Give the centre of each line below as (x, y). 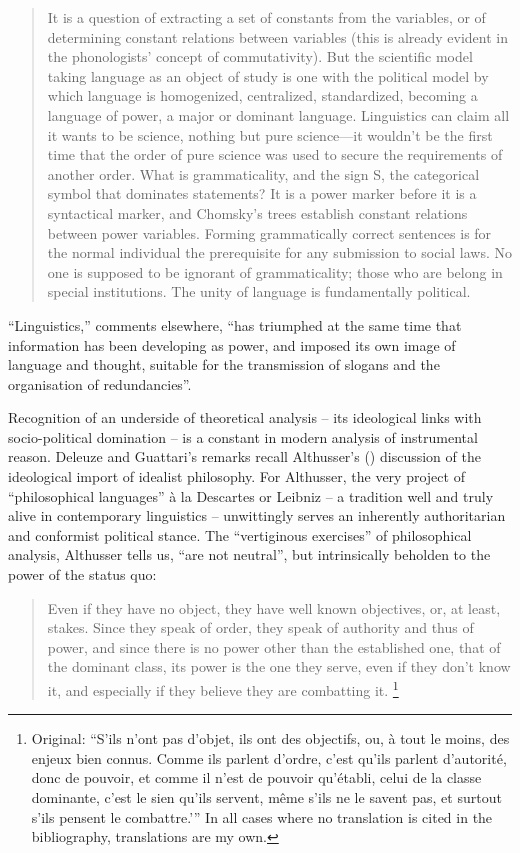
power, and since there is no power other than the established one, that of (274, 646)
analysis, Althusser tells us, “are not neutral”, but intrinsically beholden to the (249, 554)
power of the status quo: (82, 574)
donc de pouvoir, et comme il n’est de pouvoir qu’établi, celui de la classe (256, 777)
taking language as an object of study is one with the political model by (268, 75)
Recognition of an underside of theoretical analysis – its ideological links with (245, 417)
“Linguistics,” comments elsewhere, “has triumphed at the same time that (235, 324)
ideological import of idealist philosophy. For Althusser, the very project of (236, 476)
